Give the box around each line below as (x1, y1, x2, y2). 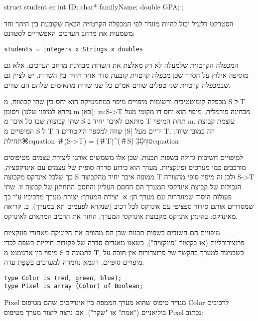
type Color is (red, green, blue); (4, 274, 122, 282)
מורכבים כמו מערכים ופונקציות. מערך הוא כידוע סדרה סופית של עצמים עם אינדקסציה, (4, 161, 246, 172)
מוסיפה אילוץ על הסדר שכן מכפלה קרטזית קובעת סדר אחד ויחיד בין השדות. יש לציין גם (4, 70, 249, 80)
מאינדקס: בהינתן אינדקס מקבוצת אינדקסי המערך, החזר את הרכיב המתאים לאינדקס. (4, 210, 238, 221)
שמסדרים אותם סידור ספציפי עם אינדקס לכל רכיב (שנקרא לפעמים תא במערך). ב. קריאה (4, 201, 254, 211)
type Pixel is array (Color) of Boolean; (4, 283, 143, 290)
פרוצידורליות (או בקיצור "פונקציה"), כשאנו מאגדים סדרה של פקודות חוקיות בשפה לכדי (4, 237, 245, 247)
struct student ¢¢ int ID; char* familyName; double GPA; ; (4, 1, 184, 11)
